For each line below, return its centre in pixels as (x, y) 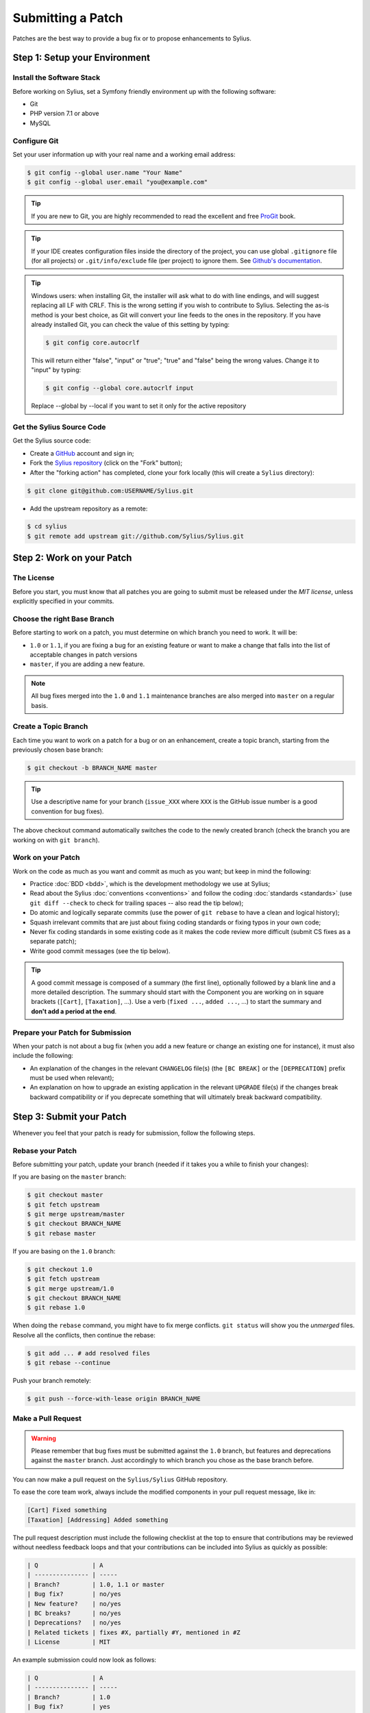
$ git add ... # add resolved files (89, 1353)
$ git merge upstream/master (76, 1214)
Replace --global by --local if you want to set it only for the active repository (139, 406)
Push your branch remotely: (52, 1381)
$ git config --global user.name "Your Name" (105, 172)
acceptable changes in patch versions (84, 654)
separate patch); (53, 941)
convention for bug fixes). (67, 811)
